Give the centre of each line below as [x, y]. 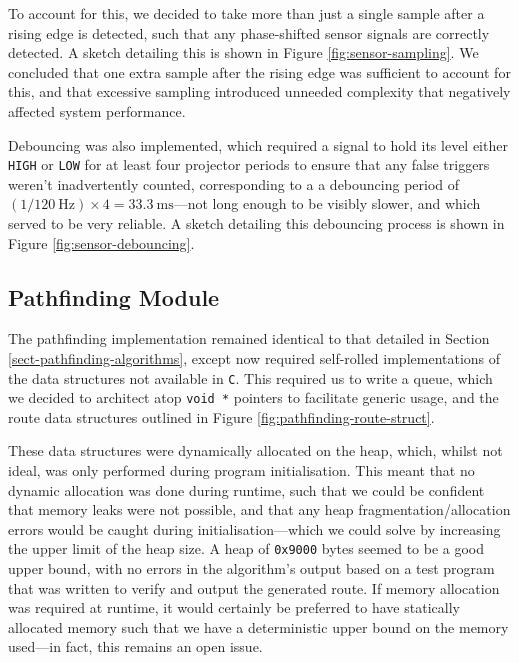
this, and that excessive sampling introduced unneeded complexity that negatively [259, 91]
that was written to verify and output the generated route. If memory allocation [254, 587]
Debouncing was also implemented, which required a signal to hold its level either [258, 144]
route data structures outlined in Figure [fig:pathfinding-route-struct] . [221, 416]
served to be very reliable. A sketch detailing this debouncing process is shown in [256, 223]
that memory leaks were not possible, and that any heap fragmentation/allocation [259, 509]
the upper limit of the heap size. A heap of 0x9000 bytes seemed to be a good [246, 548]
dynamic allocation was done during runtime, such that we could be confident [246, 489]
